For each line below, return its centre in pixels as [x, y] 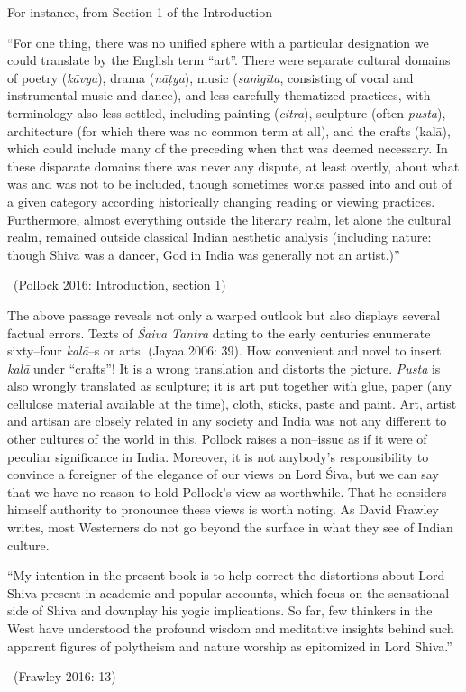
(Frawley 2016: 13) [64, 676]
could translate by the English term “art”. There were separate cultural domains [229, 60]
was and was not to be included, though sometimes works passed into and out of [230, 184]
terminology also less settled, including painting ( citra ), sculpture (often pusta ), [227, 112]
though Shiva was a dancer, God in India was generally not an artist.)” [204, 254]
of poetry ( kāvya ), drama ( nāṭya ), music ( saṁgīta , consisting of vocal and [210, 77]
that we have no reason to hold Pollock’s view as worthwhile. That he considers [227, 491]
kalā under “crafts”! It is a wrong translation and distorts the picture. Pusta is [224, 368]
